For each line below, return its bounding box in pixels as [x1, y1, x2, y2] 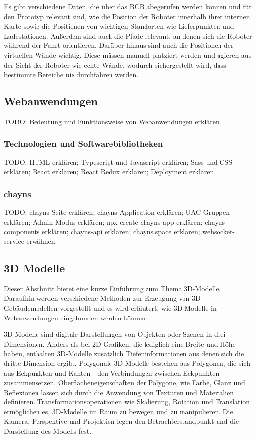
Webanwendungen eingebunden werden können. [4, 312, 147, 322]
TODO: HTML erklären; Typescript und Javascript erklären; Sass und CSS [4, 157, 233, 167]
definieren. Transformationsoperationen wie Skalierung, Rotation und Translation [4, 397, 250, 407]
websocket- [202, 226, 235, 237]
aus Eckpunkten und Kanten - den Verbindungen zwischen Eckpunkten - [4, 367, 224, 378]
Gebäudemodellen [4, 302, 58, 313]
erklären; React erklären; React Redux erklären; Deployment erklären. [4, 166, 216, 177]
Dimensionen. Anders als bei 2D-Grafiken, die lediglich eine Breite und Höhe [4, 338, 236, 349]
